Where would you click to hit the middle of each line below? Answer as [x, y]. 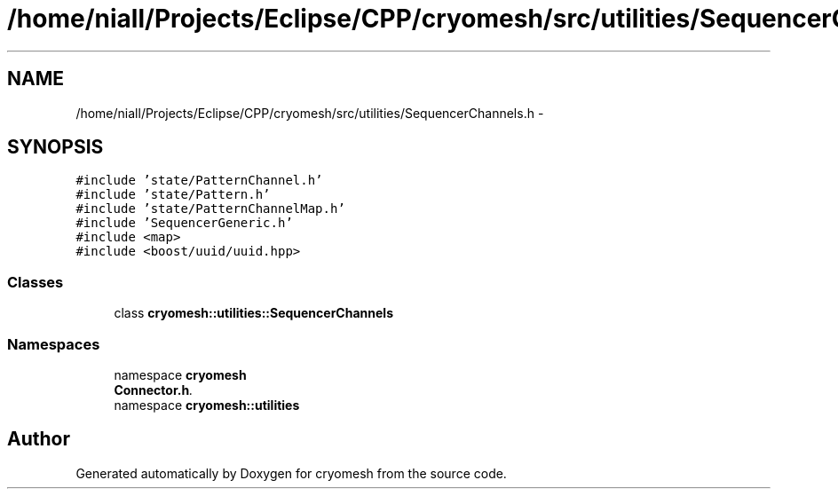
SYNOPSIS [55, 147]
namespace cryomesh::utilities [207, 405]
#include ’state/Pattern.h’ [173, 195]
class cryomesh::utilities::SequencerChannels [253, 313]
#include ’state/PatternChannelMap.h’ [210, 209]
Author [39, 439]
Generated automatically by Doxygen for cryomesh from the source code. [291, 473]
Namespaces [54, 344]
